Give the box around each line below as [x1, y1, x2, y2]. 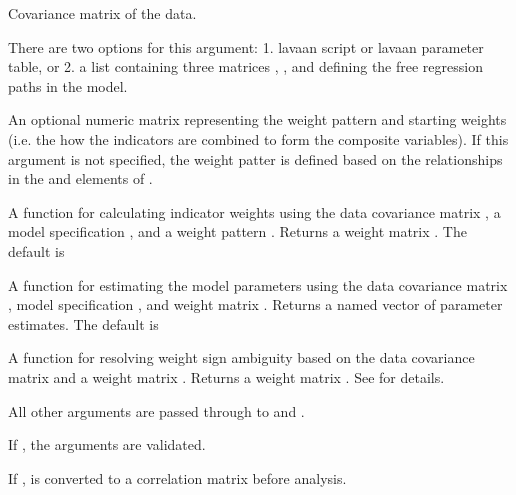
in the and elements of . [8, 168, 153, 189]
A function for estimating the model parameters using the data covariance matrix [8, 274, 508, 295]
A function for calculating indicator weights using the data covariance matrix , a [8, 201, 501, 222]
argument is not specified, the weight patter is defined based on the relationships [8, 148, 503, 169]
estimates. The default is [8, 313, 159, 334]
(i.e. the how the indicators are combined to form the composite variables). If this [8, 128, 509, 149]
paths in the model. [8, 75, 128, 96]
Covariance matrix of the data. [8, 3, 197, 23]
